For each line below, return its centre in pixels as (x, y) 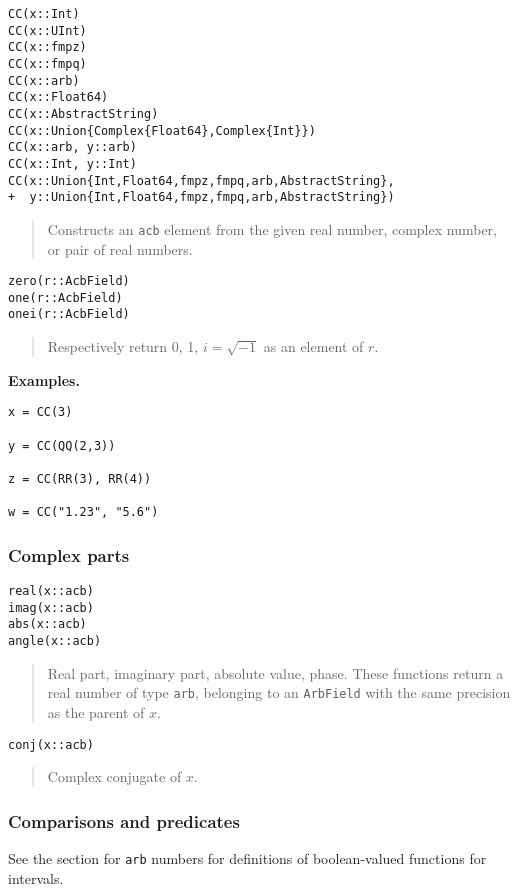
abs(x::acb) (47, 624)
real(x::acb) (51, 591)
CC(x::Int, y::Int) (72, 163)
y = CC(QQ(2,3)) (62, 445)
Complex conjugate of (114, 776)
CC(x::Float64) (58, 97)
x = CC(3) (40, 412)
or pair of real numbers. (120, 248)
